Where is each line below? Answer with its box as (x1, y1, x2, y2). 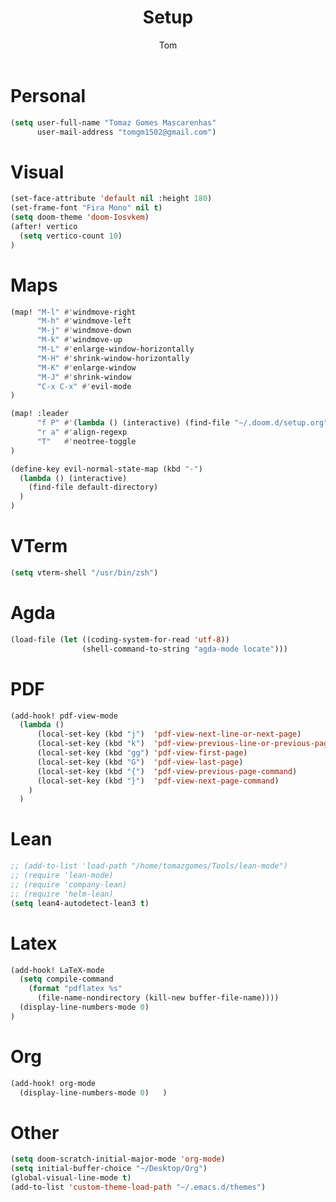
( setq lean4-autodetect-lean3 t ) (10, 898, 150, 908)
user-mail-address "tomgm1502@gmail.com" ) (36, 127, 217, 137)
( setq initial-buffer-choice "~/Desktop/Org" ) (10, 1164, 208, 1174)
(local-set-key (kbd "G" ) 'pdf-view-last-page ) (36, 757, 244, 767)
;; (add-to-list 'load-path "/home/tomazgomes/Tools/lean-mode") (10, 861, 288, 871)
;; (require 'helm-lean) (10, 889, 114, 899)
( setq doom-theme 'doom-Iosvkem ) (10, 212, 150, 223)
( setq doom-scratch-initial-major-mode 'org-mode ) (10, 1154, 226, 1165)
